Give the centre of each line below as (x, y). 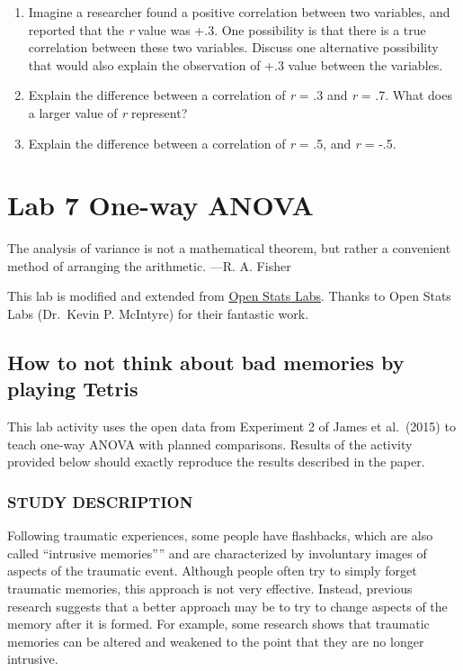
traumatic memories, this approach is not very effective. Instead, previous (210, 589)
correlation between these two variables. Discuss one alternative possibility (233, 47)
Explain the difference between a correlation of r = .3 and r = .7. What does (240, 95)
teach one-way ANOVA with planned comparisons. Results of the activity (210, 444)
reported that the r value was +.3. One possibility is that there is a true (227, 29)
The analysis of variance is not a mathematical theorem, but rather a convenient (229, 248)
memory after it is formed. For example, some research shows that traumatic (218, 624)
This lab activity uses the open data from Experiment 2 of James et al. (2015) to (231, 426)
